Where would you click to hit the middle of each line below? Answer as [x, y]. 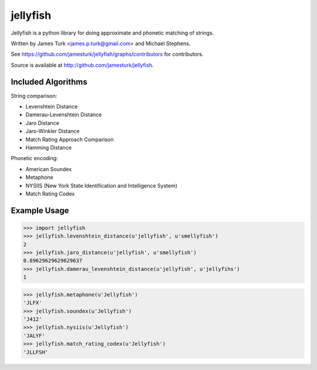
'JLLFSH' [36, 352]
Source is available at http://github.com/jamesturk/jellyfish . [82, 65]
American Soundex [49, 169]
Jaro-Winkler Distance [53, 131]
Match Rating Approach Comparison [70, 139]
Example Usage [40, 210]
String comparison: [34, 96]
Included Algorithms [49, 82]
